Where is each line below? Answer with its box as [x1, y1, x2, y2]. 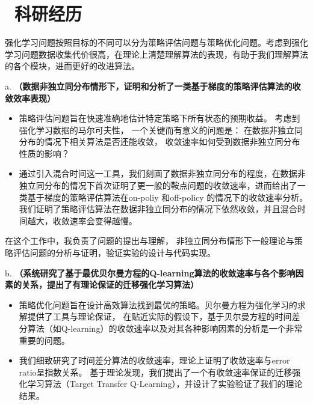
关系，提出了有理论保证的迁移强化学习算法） [21, 278, 199, 291]
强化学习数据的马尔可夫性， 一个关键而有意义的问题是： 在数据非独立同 [19, 123, 303, 136]
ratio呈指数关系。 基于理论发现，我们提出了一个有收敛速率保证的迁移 [19, 365, 293, 378]
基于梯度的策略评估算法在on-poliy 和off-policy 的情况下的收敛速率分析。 [27, 190, 308, 203]
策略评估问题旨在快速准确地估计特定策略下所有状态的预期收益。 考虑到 [19, 112, 300, 124]
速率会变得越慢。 [69, 214, 137, 227]
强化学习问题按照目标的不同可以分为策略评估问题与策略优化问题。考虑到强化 [5, 36, 308, 49]
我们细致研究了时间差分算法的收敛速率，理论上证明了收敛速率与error [19, 354, 290, 367]
